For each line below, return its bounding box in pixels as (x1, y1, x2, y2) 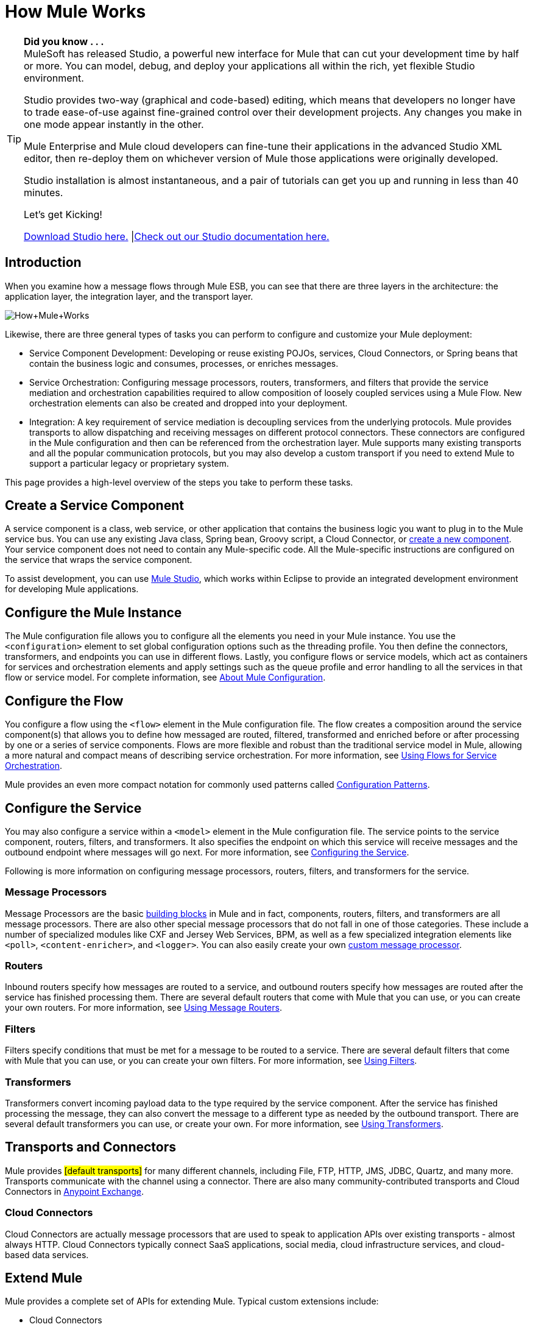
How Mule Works (5, 1, 146, 22)
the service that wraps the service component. (5, 554, 192, 565)
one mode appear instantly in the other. (24, 118, 204, 130)
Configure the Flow (5, 693, 124, 709)
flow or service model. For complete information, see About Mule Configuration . (5, 672, 326, 683)
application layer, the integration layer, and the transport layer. (5, 291, 253, 302)
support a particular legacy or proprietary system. (29, 458, 229, 469)
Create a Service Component (5, 498, 184, 514)
